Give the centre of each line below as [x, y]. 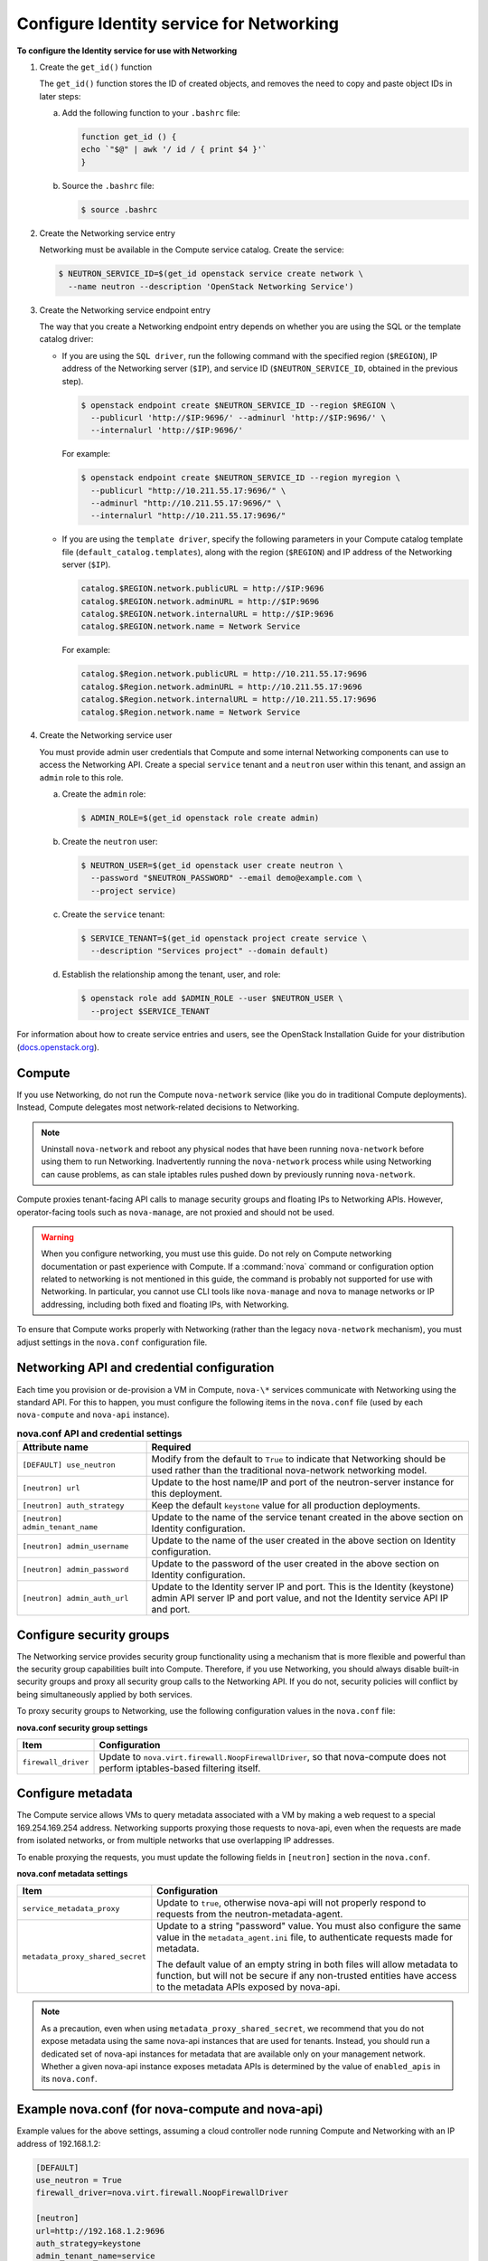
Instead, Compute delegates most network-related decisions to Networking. [158, 1107]
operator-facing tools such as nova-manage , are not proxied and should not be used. [175, 1212]
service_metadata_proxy [71, 1908]
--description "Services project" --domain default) [210, 951]
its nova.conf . [70, 2079]
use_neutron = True [79, 2181]
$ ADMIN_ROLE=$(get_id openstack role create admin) [200, 818]
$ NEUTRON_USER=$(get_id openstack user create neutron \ [212, 865]
